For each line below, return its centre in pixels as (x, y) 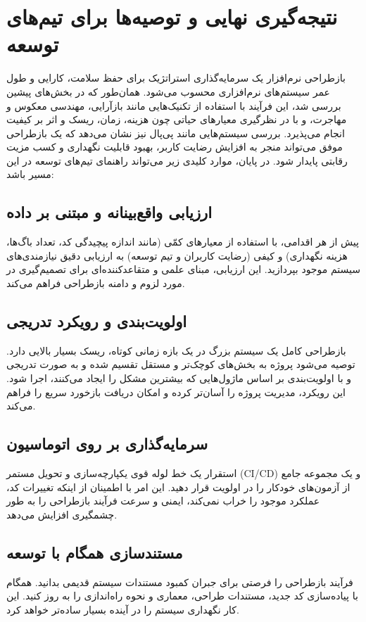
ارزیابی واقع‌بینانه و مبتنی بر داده (109, 212)
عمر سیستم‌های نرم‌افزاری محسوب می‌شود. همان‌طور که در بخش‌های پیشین (168, 91)
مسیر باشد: (30, 174)
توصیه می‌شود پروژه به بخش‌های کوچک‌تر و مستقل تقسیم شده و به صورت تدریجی (181, 364)
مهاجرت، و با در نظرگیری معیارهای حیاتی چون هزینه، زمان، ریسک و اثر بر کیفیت (177, 119)
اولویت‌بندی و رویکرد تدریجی (97, 321)
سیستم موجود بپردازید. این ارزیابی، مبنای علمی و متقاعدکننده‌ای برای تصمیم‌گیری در (183, 269)
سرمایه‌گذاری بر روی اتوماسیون (107, 444)
